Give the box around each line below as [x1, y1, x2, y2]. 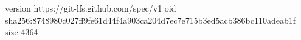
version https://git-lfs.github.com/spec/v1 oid [5, 2, 176, 14]
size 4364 [5, 25, 38, 38]
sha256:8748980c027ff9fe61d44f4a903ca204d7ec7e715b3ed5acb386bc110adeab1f [5, 13, 296, 26]
